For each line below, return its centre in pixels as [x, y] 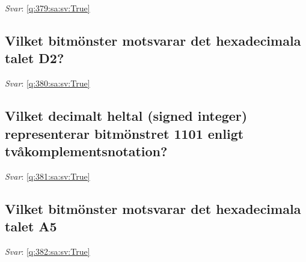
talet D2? [35, 58]
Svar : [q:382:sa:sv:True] [47, 251]
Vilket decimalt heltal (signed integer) [126, 116]
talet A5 [31, 226]
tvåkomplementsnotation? [86, 151]
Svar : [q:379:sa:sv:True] [47, 8]
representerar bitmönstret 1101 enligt [124, 133]
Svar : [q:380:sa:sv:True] [47, 83]
